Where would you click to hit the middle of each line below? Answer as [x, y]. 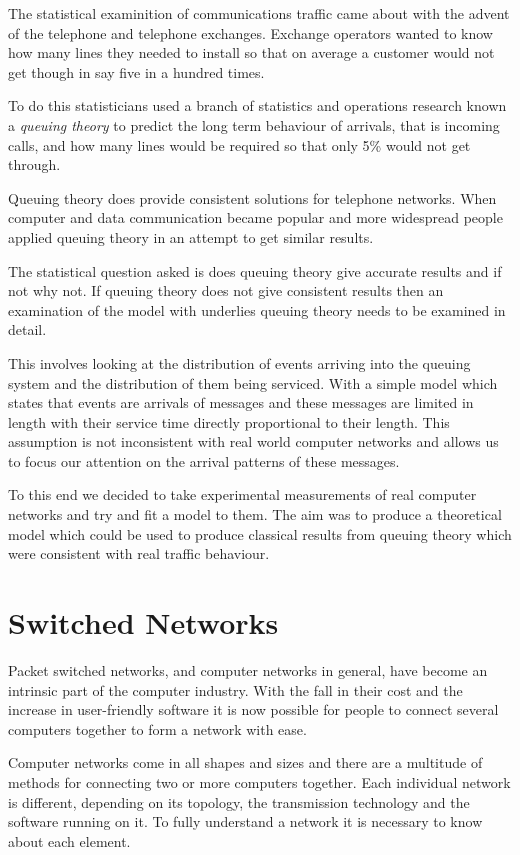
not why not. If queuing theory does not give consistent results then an [226, 290]
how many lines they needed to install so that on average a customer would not [251, 52]
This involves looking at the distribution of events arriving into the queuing [239, 362]
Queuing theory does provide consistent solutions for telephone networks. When [252, 197]
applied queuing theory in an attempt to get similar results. [191, 236]
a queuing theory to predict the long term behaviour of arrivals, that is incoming [254, 124]
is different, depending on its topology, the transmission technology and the [239, 801]
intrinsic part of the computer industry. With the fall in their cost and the [235, 689]
